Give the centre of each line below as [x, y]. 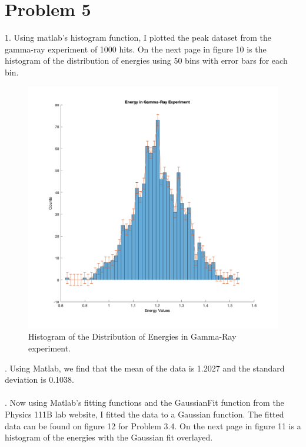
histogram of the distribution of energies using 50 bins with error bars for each [146, 60]
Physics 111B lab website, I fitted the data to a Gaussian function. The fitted [144, 414]
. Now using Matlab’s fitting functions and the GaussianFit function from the [144, 402]
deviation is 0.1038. [39, 379]
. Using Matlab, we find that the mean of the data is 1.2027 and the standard [145, 368]
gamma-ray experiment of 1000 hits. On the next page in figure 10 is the [136, 49]
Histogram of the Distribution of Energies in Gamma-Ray [132, 336]
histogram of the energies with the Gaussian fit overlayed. [109, 437]
